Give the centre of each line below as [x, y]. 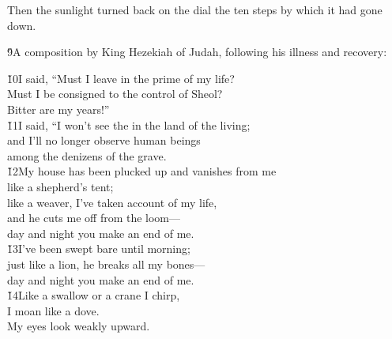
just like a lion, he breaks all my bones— [106, 264]
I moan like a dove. [53, 310]
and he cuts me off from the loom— [94, 218]
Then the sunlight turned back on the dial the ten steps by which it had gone [195, 9]
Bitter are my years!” [58, 109]
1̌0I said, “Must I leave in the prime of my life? [121, 78]
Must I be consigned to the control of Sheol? [115, 94]
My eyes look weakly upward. [79, 326]
